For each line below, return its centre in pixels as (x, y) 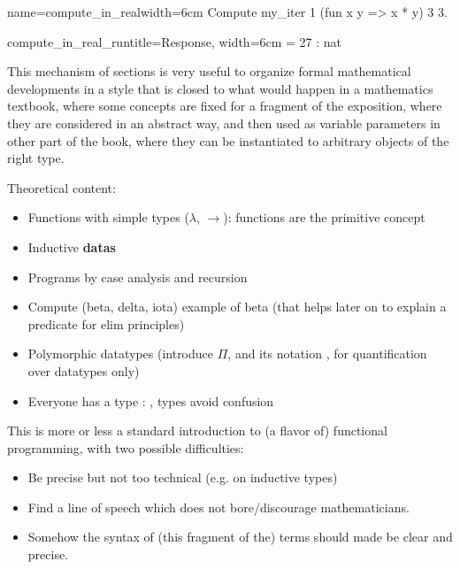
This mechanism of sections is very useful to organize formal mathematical (209, 71)
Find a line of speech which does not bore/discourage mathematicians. (218, 507)
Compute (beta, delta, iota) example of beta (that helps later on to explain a (237, 307)
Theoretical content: (61, 187)
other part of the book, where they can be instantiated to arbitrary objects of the (228, 140)
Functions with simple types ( (108, 217)
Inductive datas (72, 246)
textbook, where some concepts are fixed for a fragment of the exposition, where (225, 106)
